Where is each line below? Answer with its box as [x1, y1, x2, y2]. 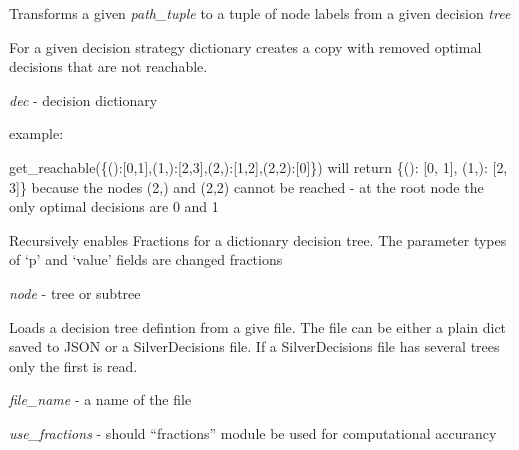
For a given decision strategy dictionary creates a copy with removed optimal [9, 36, 482, 57]
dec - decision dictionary [9, 89, 158, 110]
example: [9, 123, 64, 144]
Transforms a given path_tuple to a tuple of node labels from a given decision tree [9, 3, 511, 23]
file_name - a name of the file [9, 389, 192, 410]
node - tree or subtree [9, 282, 141, 303]
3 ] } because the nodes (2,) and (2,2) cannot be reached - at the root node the [9, 176, 484, 197]
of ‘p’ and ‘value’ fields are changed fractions [9, 249, 283, 270]
